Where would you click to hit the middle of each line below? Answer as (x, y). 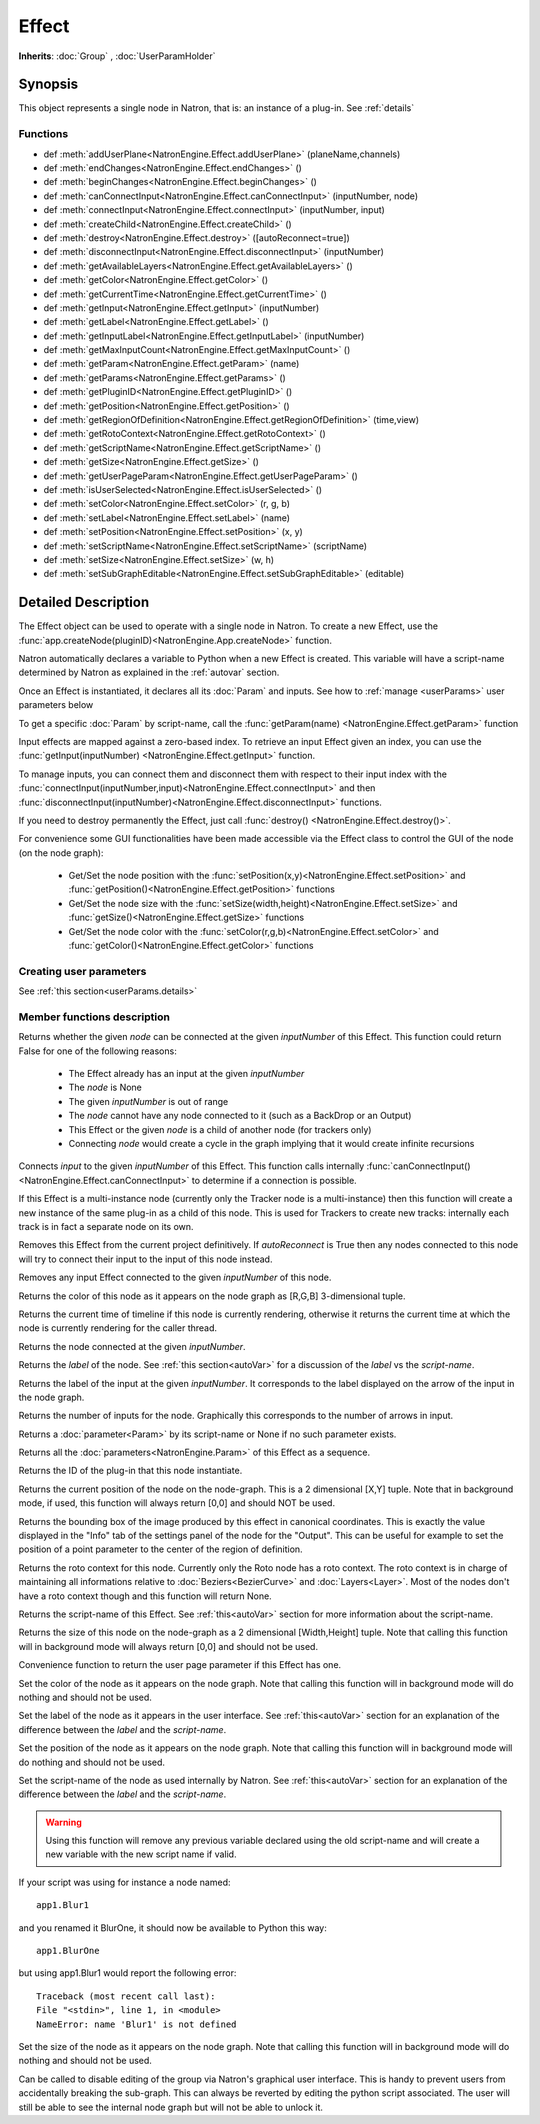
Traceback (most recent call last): (126, 1996)
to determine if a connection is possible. (274, 1180)
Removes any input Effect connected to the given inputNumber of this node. (175, 1277)
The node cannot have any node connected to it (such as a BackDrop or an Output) (240, 1116)
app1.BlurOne (68, 1951)
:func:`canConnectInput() (418, 1166)
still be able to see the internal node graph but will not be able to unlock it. (171, 2107)
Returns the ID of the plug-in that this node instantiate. (130, 1471)
